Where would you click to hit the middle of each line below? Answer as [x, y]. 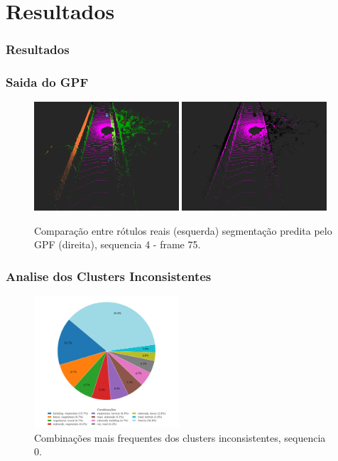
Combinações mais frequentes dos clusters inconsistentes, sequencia [180, 437]
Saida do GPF [47, 82]
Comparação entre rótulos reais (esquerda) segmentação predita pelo [183, 230]
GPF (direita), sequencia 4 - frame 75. [118, 244]
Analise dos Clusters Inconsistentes [109, 276]
